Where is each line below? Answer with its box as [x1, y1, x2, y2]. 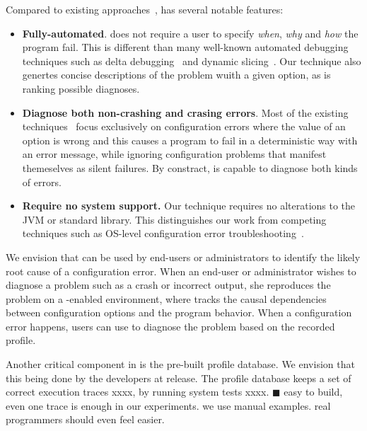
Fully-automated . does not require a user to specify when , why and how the [22, 25, 359, 40]
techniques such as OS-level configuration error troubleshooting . [22, 226, 304, 241]
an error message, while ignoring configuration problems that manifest [22, 146, 327, 161]
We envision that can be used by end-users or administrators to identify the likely [6, 249, 361, 264]
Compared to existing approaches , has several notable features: [6, 2, 284, 16]
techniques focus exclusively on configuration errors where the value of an [22, 119, 346, 134]
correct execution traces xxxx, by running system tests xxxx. [6, 384, 269, 399]
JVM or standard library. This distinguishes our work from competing [22, 212, 327, 226]
